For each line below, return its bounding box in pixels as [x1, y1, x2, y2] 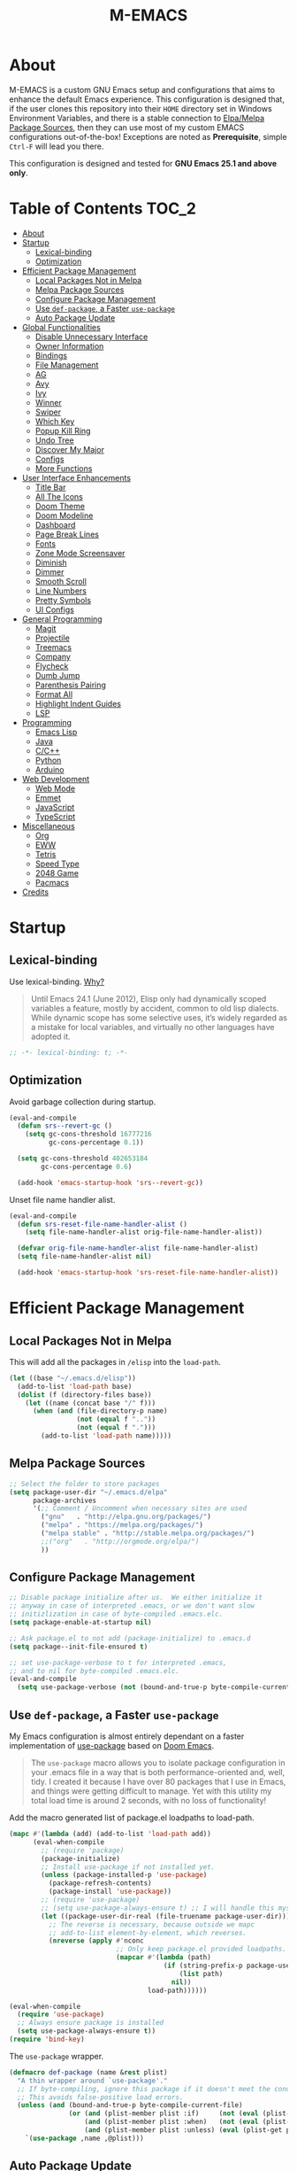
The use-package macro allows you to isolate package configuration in [30, 1757, 286, 1768]
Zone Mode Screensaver [34, 547, 126, 558]
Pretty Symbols [34, 594, 91, 605]
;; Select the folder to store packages [9, 1479, 161, 1488]
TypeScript [34, 811, 76, 822]
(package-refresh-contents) [48, 1879, 152, 1888]
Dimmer [34, 566, 65, 577]
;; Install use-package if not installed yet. [41, 1862, 216, 1872]
